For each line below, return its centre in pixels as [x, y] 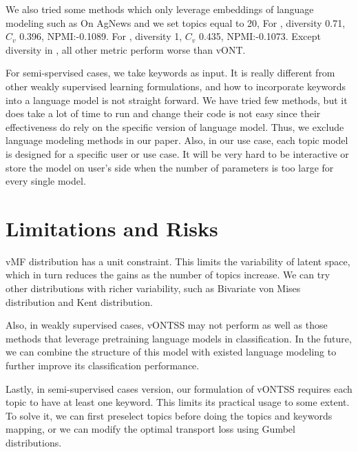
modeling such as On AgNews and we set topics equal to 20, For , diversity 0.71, [176, 22]
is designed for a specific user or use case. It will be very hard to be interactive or [177, 153]
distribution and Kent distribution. [79, 301]
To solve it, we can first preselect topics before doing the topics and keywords [169, 415]
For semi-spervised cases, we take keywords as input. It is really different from [170, 73]
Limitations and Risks [112, 228]
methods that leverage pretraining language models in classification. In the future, [179, 338]
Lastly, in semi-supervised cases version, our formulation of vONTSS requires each [179, 388]
